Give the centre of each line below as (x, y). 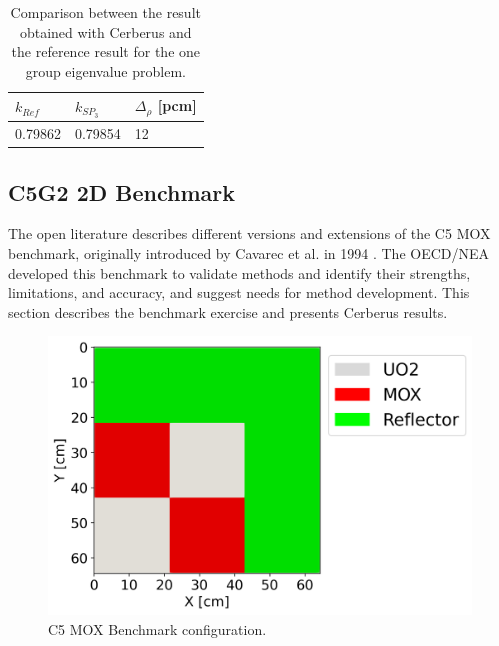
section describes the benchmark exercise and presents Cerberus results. (228, 311)
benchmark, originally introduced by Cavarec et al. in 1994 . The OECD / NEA (249, 252)
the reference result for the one (106, 51)
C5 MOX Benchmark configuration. (157, 628)
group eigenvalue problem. (105, 70)
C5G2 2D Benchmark (121, 191)
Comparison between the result (105, 12)
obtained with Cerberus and (105, 31)
